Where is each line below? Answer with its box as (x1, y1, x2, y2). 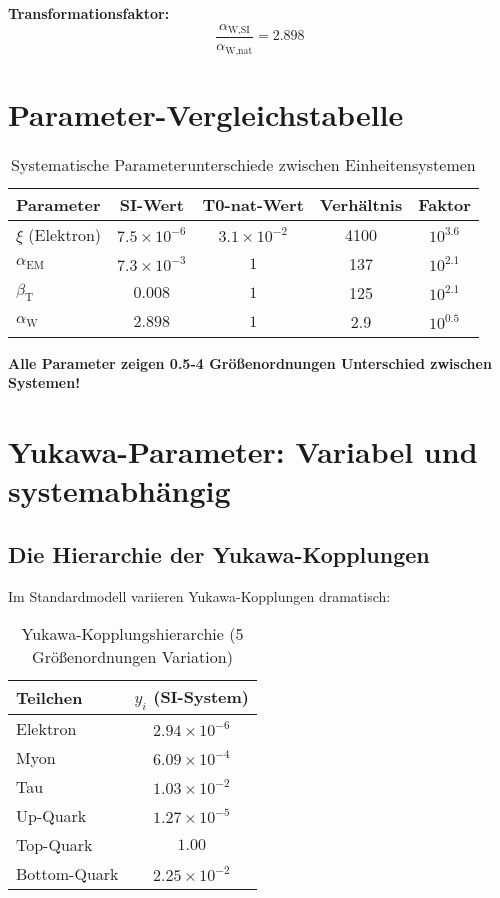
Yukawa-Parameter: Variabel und (8, 431, 478, 472)
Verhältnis (319, 192, 403, 216)
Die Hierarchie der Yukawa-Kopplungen (8, 538, 430, 569)
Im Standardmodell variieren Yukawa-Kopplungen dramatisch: (8, 585, 391, 606)
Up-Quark (16, 804, 87, 828)
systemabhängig (8, 470, 231, 511)
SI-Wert (119, 192, 184, 216)
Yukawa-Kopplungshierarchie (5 (21, 622, 244, 646)
